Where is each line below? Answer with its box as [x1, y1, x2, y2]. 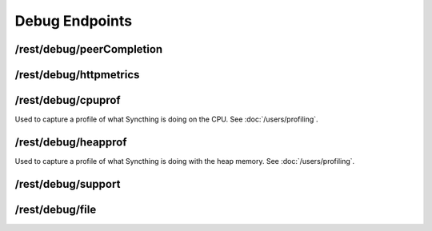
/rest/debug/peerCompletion [14, 42, 163, 56]
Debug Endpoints [14, 12, 132, 30]
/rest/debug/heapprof [14, 135, 127, 149]
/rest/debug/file [14, 202, 97, 216]
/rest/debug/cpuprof [14, 94, 121, 107]
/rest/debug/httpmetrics [14, 68, 140, 82]
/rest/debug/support [14, 177, 121, 191]
